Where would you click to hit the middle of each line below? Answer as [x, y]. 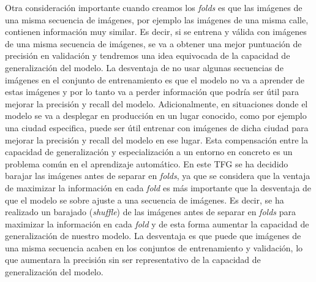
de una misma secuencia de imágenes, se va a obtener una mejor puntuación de [153, 43]
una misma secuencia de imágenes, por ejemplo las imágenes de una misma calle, [157, 19]
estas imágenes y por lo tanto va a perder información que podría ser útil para [152, 92]
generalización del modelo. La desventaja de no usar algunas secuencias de [144, 67]
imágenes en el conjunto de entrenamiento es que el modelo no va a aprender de [155, 79]
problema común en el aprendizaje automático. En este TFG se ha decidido [147, 163]
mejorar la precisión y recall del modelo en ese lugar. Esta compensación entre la [156, 139]
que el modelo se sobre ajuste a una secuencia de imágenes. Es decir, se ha [145, 200]
